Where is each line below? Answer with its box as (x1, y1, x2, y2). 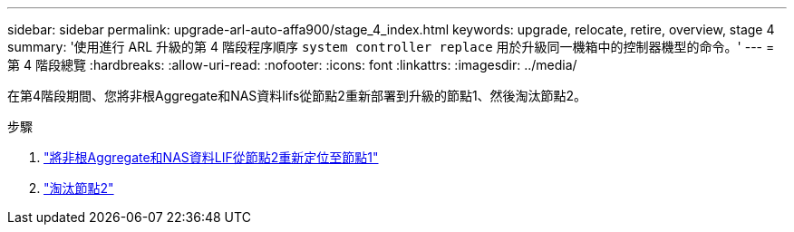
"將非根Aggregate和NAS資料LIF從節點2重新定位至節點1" (44, 150, 379, 165)
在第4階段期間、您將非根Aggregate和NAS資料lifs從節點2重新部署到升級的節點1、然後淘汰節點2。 (7, 88, 587, 103)
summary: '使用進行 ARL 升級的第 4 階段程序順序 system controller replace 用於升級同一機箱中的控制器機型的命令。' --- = (7, 39, 775, 54)
